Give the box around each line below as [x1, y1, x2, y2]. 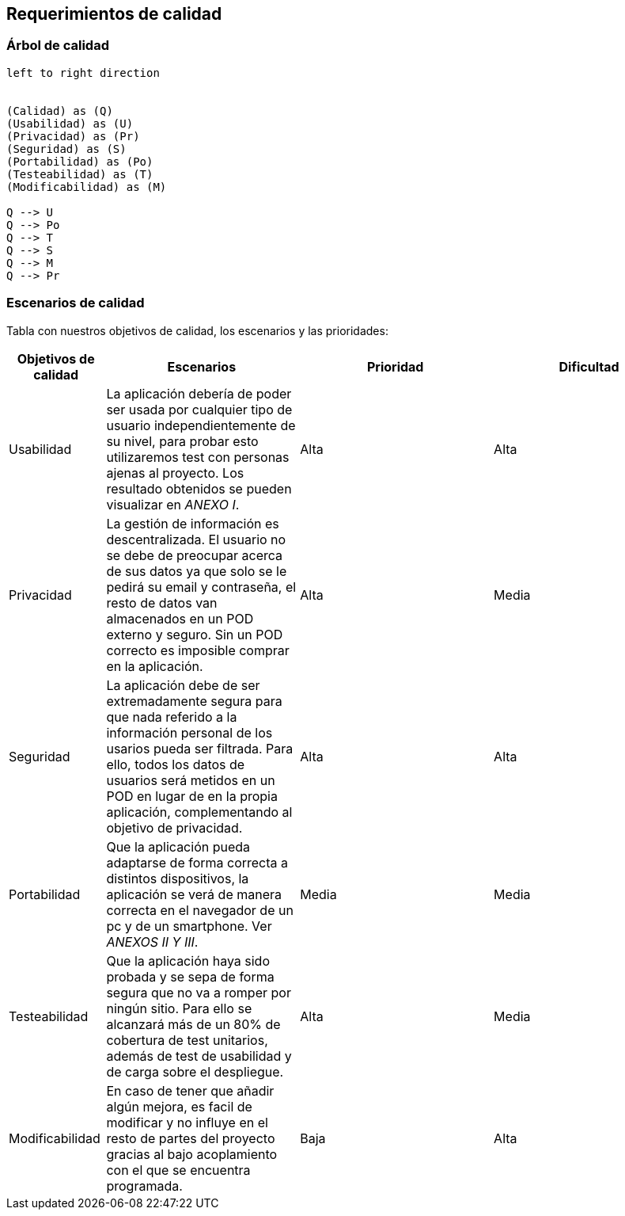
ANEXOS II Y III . [106, 933, 199, 950]
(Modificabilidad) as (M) [6, 180, 167, 193]
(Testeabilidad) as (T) [6, 167, 153, 181]
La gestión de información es [106, 515, 279, 532]
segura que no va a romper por [106, 984, 291, 1001]
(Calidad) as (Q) [6, 104, 113, 117]
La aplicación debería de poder [106, 385, 292, 402]
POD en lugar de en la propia [106, 787, 278, 804]
